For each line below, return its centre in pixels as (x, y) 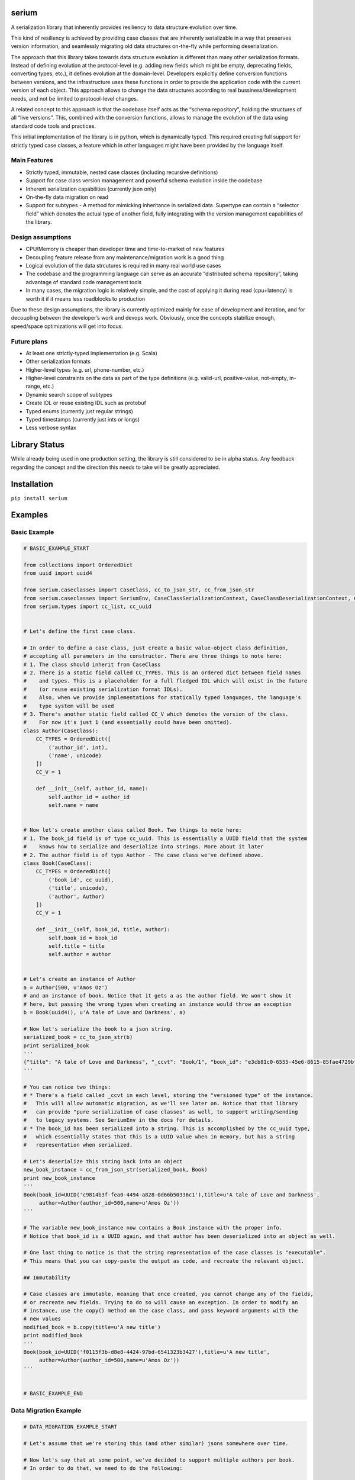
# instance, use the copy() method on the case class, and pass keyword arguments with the (161, 1311)
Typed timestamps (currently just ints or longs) (83, 419)
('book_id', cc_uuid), (81, 880)
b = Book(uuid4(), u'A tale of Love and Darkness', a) (104, 1013)
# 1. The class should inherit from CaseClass (92, 664)
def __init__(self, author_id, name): (92, 789)
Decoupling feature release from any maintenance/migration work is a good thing (125, 257)
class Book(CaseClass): (58, 863)
